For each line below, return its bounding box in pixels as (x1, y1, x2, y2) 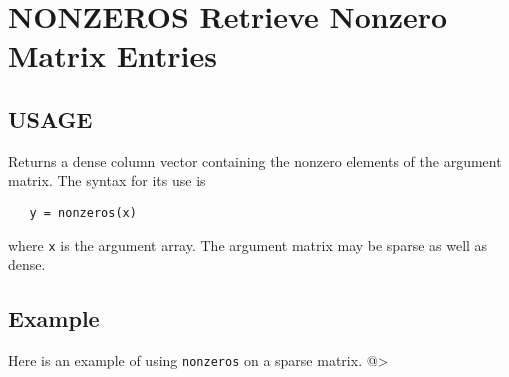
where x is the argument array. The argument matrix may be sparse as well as (8, 234, 488, 255)
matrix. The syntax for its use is (8, 170, 206, 191)
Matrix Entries (8, 35, 218, 76)
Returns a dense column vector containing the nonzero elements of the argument (8, 150, 502, 171)
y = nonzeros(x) (29, 205, 137, 220)
